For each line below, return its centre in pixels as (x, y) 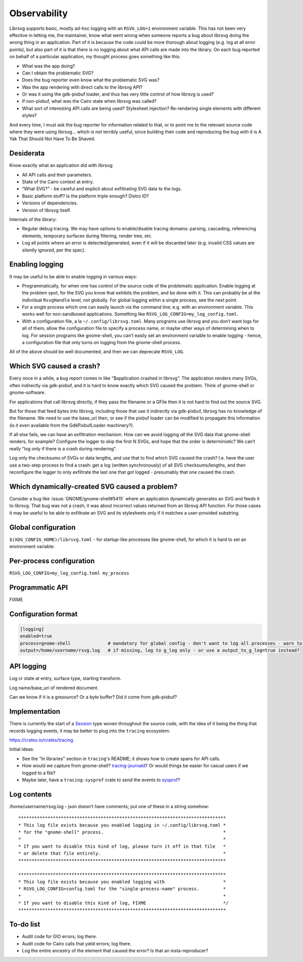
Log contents (31, 794)
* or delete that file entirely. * (122, 853)
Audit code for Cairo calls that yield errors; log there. (77, 943)
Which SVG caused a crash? (55, 366)
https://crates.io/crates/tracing (41, 740)
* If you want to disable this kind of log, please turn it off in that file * (122, 846)
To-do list (25, 924)
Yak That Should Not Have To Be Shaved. (52, 139)
